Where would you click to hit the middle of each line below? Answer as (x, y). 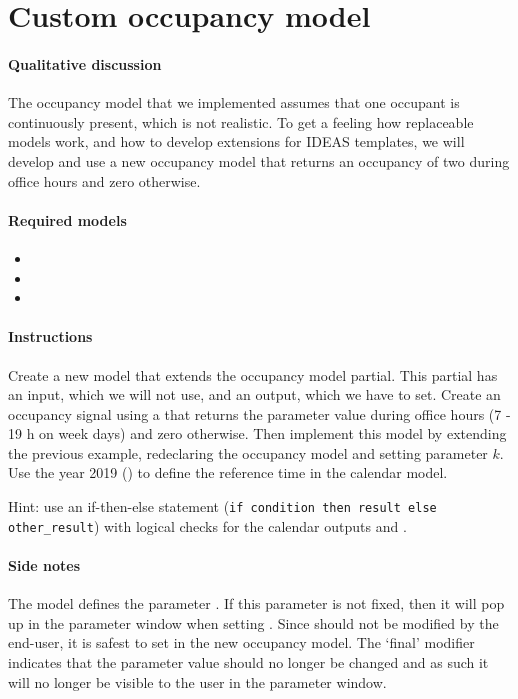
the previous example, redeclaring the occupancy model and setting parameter (248, 452)
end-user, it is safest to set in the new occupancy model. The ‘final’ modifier (241, 642)
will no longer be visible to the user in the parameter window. (197, 681)
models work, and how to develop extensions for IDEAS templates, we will (236, 141)
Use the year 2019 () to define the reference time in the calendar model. (228, 472)
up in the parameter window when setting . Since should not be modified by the (253, 622)
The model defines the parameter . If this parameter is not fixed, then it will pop (256, 603)
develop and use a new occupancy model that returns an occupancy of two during (259, 160)
